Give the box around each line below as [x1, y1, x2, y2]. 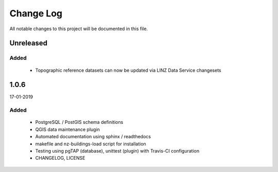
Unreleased [9, 39, 48, 48]
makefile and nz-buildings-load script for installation [35, 141, 146, 147]
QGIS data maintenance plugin [35, 126, 100, 133]
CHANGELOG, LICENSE [35, 155, 85, 161]
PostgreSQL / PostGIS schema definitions [35, 119, 124, 125]
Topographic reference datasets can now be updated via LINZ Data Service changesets [35, 67, 221, 73]
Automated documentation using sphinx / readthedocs [35, 134, 151, 140]
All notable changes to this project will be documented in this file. [9, 26, 148, 32]
